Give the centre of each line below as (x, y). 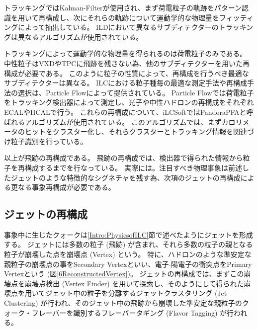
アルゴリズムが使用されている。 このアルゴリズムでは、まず (123, 122)
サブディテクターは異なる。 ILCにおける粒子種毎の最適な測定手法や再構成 (126, 83)
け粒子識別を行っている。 (46, 141)
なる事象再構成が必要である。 (66, 187)
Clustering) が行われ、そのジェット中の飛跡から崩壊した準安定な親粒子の (123, 303)
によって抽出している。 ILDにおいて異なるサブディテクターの (118, 27)
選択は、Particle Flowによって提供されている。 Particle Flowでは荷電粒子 (136, 92)
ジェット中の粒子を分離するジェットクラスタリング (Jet (136, 293)
